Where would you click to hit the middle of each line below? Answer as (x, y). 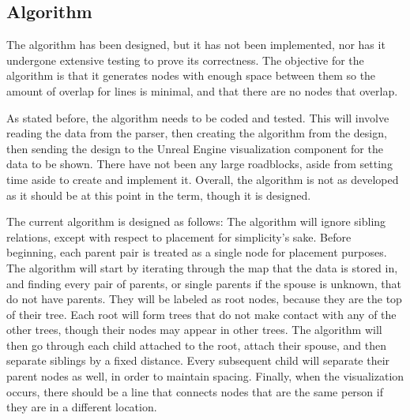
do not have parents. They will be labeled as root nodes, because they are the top (204, 299)
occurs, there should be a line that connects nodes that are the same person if (195, 391)
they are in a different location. (82, 407)
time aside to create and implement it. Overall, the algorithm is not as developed (203, 179)
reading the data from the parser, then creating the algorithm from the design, (197, 133)
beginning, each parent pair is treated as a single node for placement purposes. (197, 252)
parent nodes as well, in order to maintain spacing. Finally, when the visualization (205, 376)
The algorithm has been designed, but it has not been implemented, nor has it (196, 45)
